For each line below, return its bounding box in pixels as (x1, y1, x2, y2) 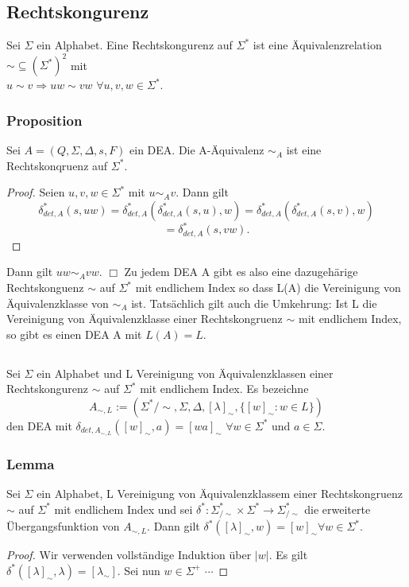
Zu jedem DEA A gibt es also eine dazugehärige (124, 263, 358, 280)
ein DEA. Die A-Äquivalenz (129, 142, 264, 158)
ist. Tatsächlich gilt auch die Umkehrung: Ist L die (131, 294, 377, 311)
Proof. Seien (6, 184, 65, 200)
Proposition (6, 110, 83, 130)
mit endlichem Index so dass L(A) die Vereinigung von (135, 279, 401, 296)
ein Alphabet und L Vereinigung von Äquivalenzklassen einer (37, 364, 334, 381)
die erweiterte (304, 500, 371, 517)
